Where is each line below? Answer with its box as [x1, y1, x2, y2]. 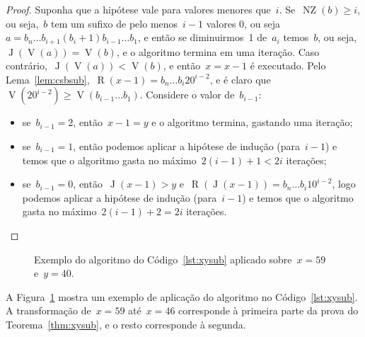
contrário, [6, 58, 47, 73]
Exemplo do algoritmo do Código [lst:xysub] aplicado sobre [34, 251, 292, 266]
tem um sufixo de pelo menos [51, 16, 178, 30]
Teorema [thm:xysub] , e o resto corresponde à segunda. [6, 316, 246, 331]
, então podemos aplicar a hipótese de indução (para [73, 139, 301, 154]
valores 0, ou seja [206, 16, 281, 30]
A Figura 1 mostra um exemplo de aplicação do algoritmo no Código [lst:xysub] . [6, 289, 358, 304]
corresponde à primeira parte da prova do [178, 303, 359, 318]
